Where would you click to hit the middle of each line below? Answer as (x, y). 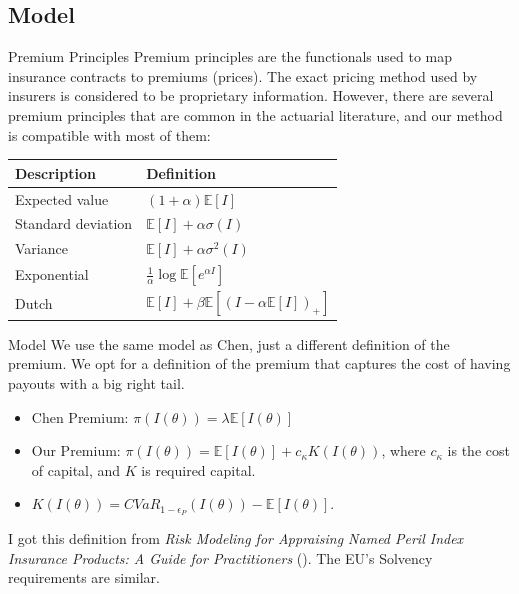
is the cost (478, 450)
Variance (41, 248)
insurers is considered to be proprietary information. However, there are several (251, 95)
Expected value (62, 198)
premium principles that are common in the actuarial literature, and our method (255, 114)
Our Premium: (76, 450)
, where (403, 450)
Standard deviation (74, 223)
